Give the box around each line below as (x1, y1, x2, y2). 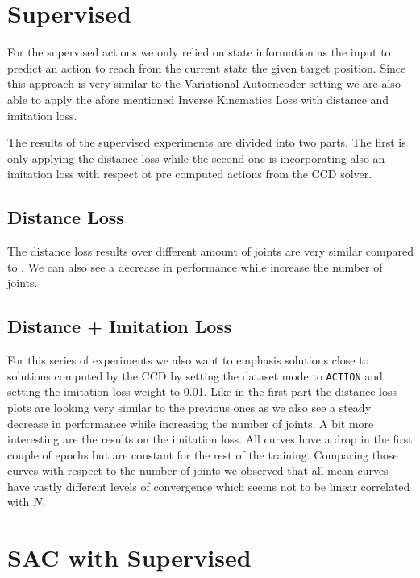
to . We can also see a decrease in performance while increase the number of (7, 258, 383, 275)
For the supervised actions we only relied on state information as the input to (7, 44, 391, 60)
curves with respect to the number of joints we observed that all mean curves (7, 462, 389, 479)
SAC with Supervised (7, 541, 252, 574)
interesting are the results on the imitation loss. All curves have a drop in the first (7, 430, 413, 447)
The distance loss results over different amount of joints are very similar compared (7, 243, 414, 260)
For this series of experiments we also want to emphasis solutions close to (7, 351, 369, 368)
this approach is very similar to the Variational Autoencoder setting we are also (7, 75, 401, 92)
